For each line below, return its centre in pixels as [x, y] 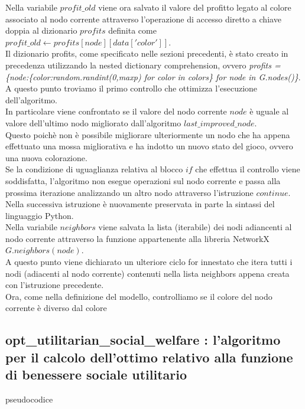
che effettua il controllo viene [248, 169]
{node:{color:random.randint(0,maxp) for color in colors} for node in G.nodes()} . [153, 76]
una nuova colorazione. [46, 157]
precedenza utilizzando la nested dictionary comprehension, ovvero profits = [143, 65]
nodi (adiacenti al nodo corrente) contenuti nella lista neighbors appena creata [147, 273]
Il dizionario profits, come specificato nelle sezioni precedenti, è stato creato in [147, 53]
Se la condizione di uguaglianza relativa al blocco [94, 169]
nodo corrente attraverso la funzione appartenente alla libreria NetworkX [137, 238]
